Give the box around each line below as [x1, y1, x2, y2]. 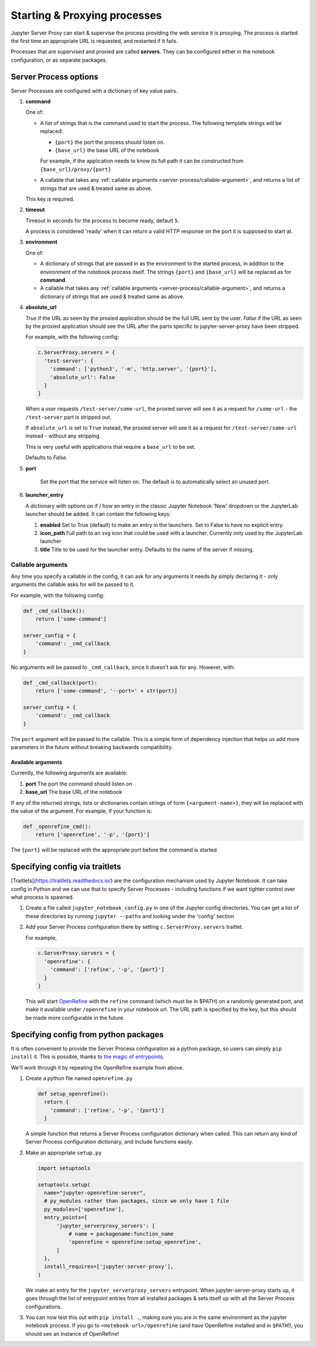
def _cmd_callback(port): [23, 679, 98, 686]
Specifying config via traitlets [11, 862, 121, 872]
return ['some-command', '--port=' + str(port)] [35, 688, 178, 694]
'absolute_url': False [50, 374, 115, 381]
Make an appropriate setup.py [25, 1149, 102, 1156]
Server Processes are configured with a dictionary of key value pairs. [11, 87, 178, 94]
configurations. [25, 1303, 63, 1310]
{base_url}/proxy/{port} [40, 166, 111, 172]
